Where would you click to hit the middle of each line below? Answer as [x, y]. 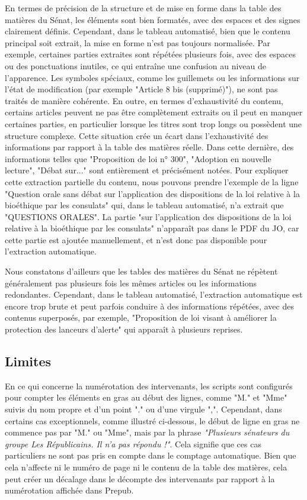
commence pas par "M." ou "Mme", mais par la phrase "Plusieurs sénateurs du [147, 432]
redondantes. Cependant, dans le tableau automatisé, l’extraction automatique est [154, 294]
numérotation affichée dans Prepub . [69, 490]
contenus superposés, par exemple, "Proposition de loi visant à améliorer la [141, 317]
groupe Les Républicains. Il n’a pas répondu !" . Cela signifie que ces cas [133, 443]
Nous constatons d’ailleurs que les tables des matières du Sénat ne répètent [141, 271]
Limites [28, 361]
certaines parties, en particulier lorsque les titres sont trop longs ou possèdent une [153, 123]
